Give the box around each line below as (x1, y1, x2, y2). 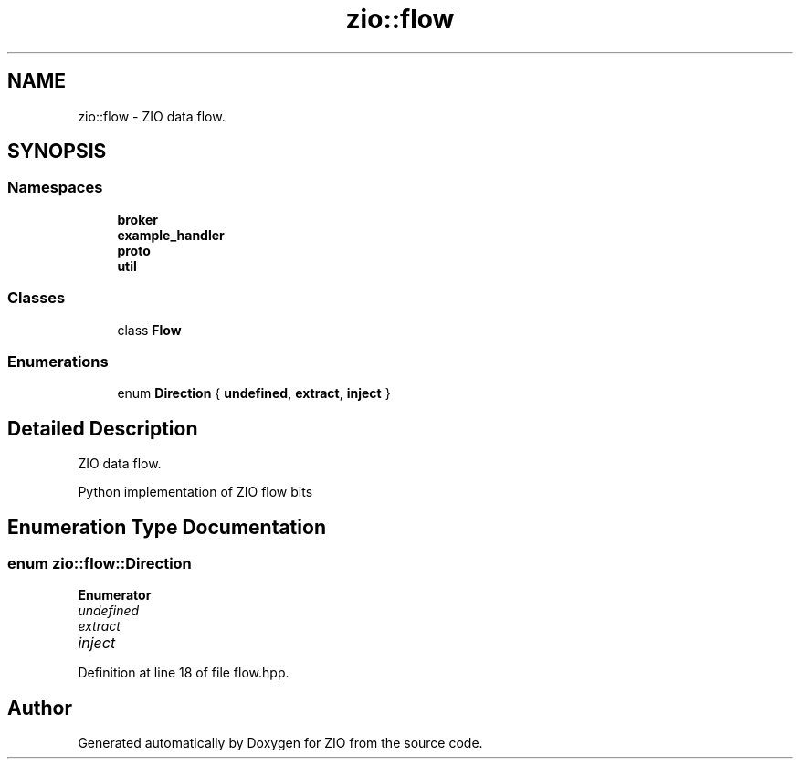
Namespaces (7, 178, 103, 197)
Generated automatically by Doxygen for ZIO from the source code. (78, 735, 483, 751)
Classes (7, 289, 66, 308)
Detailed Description (7, 416, 198, 440)
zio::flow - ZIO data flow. (78, 108, 226, 124)
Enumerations (7, 352, 109, 371)
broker (117, 211, 159, 227)
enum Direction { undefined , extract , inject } (117, 385, 391, 402)
